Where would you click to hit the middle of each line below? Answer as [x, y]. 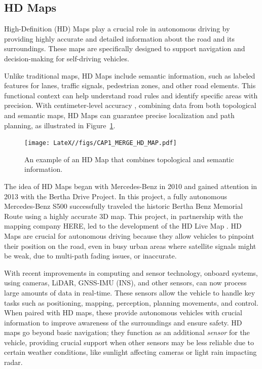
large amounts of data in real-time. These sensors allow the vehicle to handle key [130, 292]
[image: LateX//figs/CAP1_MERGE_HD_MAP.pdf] [101, 143]
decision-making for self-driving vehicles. [67, 58]
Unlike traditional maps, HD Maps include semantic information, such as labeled [130, 75]
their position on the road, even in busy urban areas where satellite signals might [130, 246]
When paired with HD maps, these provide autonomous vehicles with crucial [123, 312]
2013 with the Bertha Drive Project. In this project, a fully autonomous [116, 196]
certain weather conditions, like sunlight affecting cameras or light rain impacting [130, 352]
